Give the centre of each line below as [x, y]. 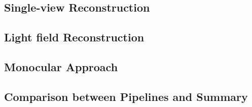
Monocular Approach [61, 66]
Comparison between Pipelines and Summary [126, 96]
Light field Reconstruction [74, 37]
